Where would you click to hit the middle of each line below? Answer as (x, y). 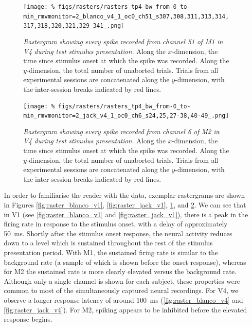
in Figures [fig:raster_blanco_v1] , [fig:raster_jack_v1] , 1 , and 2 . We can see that (125, 205)
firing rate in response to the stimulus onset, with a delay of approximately (116, 224)
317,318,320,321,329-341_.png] (74, 26)
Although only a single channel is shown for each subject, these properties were (122, 281)
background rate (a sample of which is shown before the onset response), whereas (125, 262)
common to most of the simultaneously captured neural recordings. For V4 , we (121, 290)
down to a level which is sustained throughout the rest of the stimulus (108, 243)
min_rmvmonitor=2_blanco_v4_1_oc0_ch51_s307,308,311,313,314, (126, 16)
